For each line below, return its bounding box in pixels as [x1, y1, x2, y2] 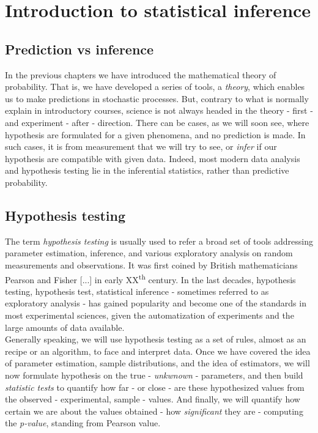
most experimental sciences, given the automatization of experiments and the [5, 308, 294, 321]
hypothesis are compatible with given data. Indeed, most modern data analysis [5, 152, 300, 165]
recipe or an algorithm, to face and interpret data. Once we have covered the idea [5, 344, 311, 357]
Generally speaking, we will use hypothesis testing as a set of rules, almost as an [5, 333, 306, 346]
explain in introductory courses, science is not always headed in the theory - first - [5, 104, 313, 117]
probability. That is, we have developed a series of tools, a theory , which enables [5, 80, 305, 93]
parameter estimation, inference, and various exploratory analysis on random [5, 246, 293, 259]
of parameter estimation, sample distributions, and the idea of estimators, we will [5, 357, 310, 369]
